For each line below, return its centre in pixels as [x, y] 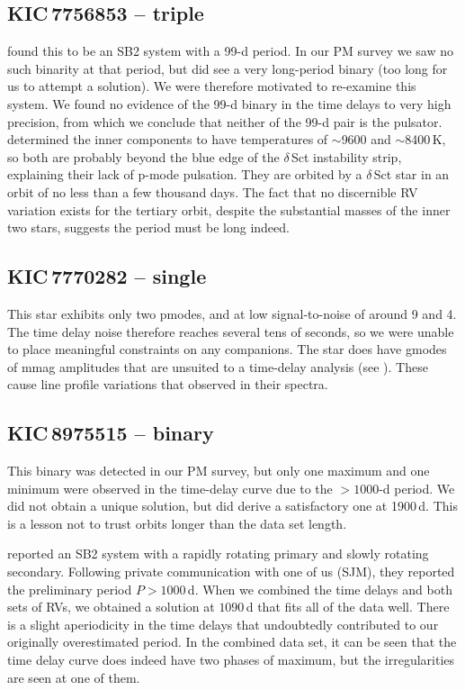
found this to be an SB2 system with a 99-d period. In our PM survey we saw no [230, 51]
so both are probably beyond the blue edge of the [143, 156]
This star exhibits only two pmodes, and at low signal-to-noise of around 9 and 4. [232, 313]
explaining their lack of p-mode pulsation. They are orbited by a [185, 174]
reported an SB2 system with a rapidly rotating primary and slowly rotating [218, 554]
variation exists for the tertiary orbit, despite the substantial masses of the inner [229, 209]
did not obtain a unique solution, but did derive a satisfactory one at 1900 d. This [232, 506]
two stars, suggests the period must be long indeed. [148, 227]
